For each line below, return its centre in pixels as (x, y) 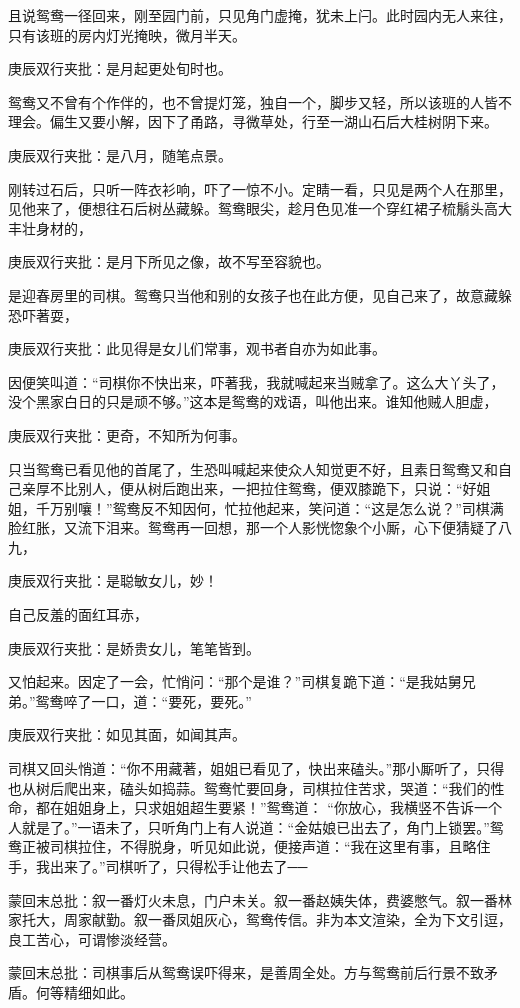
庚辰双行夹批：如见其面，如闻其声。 (127, 734)
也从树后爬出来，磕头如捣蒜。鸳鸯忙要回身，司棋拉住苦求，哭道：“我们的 (249, 787)
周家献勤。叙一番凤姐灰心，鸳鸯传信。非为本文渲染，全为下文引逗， (287, 919)
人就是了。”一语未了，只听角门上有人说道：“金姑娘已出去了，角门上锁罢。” (249, 826)
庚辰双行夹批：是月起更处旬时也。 (120, 68)
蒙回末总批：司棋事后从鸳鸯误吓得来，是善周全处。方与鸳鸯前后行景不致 (246, 972)
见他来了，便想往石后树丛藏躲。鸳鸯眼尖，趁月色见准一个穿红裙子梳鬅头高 (253, 208)
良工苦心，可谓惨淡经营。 (92, 938)
